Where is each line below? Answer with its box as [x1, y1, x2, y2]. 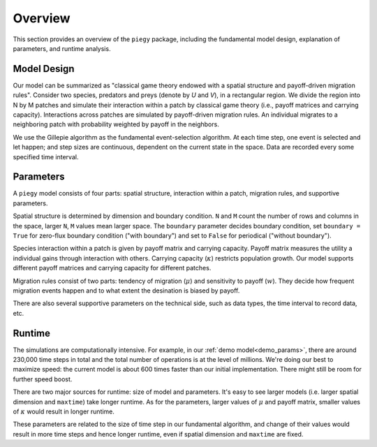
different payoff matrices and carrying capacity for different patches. [13, 264, 212, 272]
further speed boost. [13, 374, 73, 383]
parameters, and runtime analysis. [13, 44, 111, 52]
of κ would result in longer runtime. [13, 407, 115, 416]
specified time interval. [13, 152, 79, 161]
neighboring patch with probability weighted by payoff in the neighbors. [13, 120, 219, 129]
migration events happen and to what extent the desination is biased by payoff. [13, 286, 240, 295]
